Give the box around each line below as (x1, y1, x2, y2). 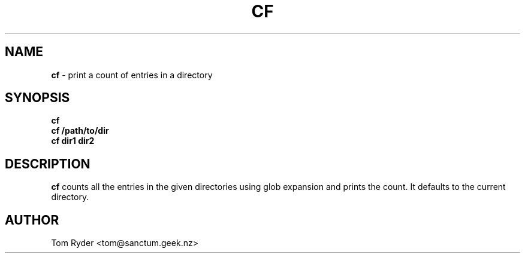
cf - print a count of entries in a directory (51, 69, 213, 80)
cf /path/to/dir (51, 125, 109, 136)
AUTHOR (5, 212, 59, 228)
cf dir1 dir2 (51, 136, 95, 146)
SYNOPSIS (5, 90, 70, 106)
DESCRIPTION (5, 156, 90, 171)
